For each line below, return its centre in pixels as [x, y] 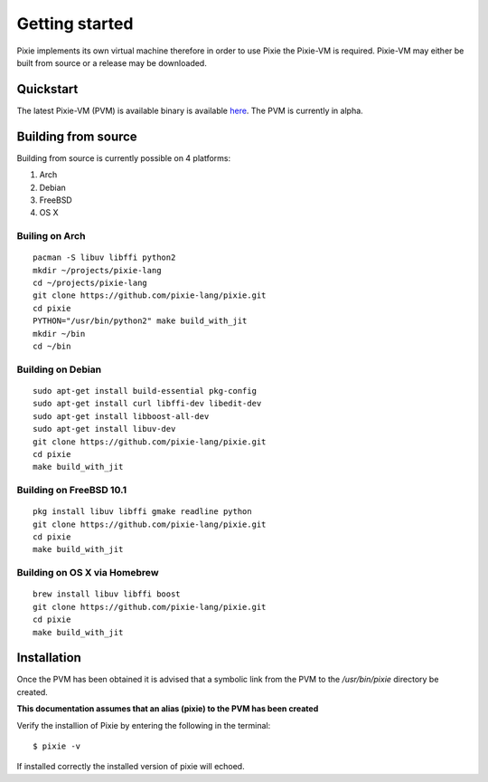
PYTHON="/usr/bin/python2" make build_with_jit [140, 321]
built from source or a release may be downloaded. [112, 62]
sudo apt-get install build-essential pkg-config [145, 391]
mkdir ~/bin [59, 334]
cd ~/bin [52, 346]
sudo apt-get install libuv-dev [104, 429]
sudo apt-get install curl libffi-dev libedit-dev [147, 404]
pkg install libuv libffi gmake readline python [142, 512]
